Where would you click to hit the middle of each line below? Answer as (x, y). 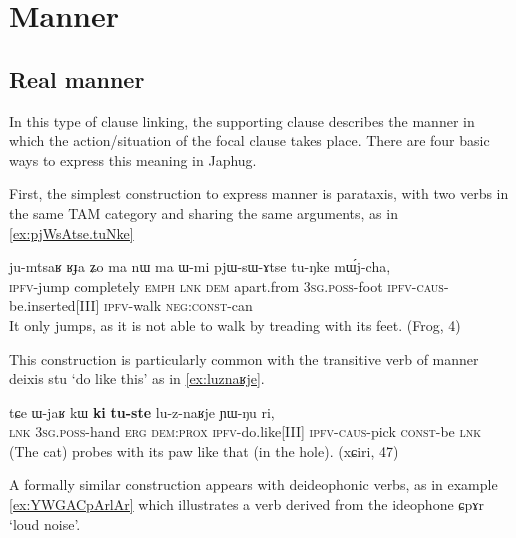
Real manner (77, 78)
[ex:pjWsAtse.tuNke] (71, 232)
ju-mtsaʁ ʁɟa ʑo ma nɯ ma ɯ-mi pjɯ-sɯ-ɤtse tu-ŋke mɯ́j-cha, (200, 266)
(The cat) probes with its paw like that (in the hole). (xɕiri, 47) (204, 450)
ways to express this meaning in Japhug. (133, 159)
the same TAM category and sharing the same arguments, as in (203, 212)
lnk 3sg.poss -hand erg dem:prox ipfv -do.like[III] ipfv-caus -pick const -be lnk (245, 431)
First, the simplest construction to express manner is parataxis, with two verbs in (259, 193)
